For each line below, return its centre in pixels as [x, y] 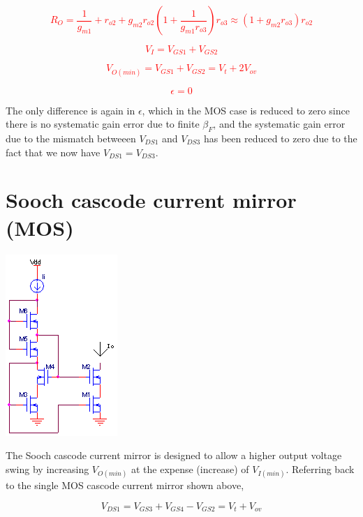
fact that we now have [53, 152]
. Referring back [320, 469]
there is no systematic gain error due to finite [103, 124]
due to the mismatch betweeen [71, 138]
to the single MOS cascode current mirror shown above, [125, 485]
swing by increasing [47, 469]
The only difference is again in [71, 110]
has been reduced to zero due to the [280, 138]
